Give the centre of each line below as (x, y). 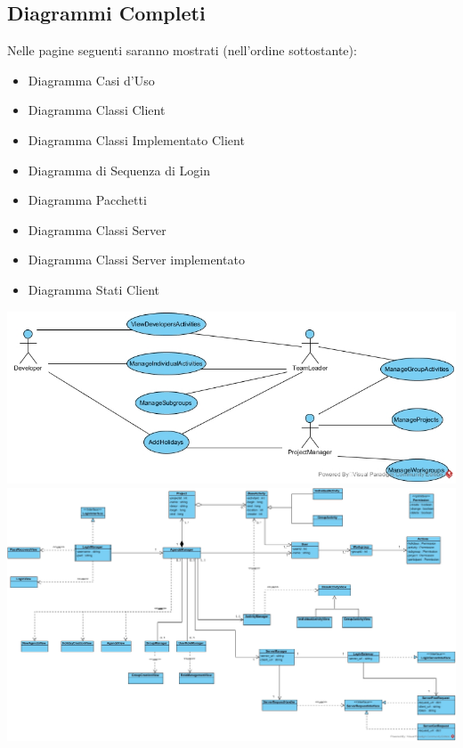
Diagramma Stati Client (94, 289)
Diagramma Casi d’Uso (91, 80)
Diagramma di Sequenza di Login (119, 170)
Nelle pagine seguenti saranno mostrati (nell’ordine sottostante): (182, 50)
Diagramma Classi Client (97, 110)
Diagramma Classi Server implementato (136, 260)
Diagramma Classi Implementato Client (136, 139)
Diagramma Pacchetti (87, 200)
